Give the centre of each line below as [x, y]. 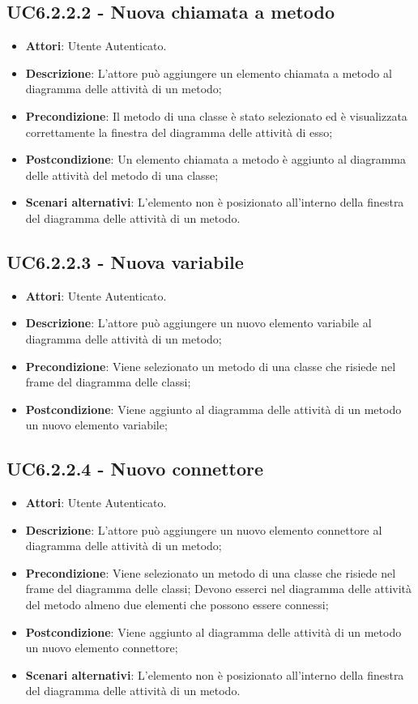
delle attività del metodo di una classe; [122, 175]
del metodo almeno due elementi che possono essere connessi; [177, 605]
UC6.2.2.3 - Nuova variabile [125, 261]
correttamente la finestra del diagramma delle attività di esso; [179, 132]
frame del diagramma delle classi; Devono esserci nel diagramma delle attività [219, 589]
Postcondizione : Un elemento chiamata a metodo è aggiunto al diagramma [215, 159]
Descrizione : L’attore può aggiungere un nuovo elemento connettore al [204, 529]
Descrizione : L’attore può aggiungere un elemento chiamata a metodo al [209, 73]
